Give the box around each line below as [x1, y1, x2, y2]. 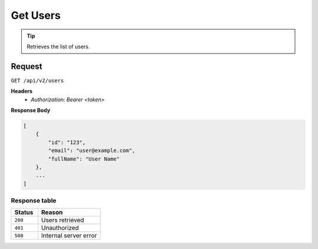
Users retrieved [41, 216, 85, 224]
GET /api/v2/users [11, 77, 64, 84]
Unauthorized [41, 224, 79, 232]
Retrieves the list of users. [26, 43, 91, 50]
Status [14, 208, 34, 217]
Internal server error [41, 231, 97, 240]
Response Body [11, 107, 51, 114]
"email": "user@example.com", [48, 147, 135, 154]
